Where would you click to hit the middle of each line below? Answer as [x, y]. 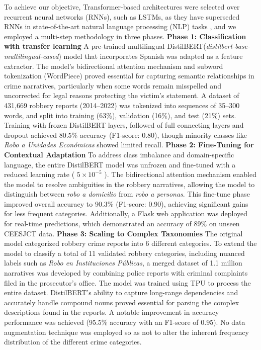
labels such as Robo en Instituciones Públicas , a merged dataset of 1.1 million [123, 263]
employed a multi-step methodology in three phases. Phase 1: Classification [125, 36]
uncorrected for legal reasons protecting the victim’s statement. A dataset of [122, 95]
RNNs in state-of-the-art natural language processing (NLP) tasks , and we [120, 26]
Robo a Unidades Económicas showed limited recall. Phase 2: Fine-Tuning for [129, 145]
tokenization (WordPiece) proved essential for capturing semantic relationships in [129, 76]
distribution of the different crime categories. [73, 342]
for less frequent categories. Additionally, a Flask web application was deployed [126, 213]
